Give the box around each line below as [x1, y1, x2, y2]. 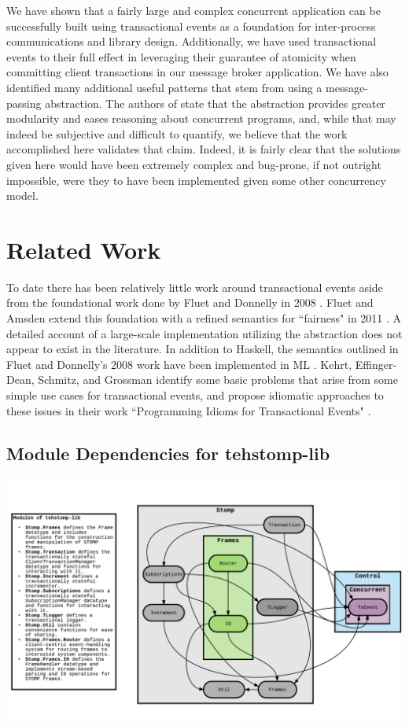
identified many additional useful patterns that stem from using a [6, 79, 322, 95]
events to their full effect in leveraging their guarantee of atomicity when [6, 48, 356, 64]
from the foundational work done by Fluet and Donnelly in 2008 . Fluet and [6, 294, 374, 311]
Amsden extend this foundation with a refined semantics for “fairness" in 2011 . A [6, 310, 402, 326]
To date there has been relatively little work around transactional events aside [6, 278, 383, 295]
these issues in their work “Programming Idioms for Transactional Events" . [6, 402, 371, 418]
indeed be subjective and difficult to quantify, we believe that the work [6, 125, 348, 142]
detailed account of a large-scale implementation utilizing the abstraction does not [6, 325, 403, 341]
